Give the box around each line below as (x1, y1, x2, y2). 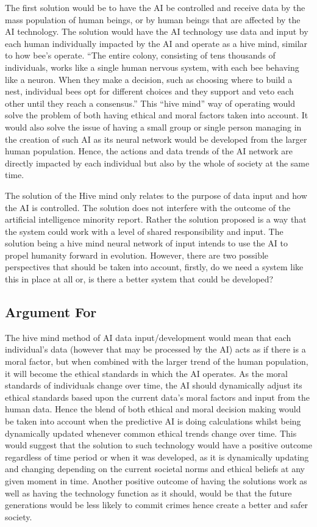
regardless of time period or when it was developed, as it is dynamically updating (5, 450, 309, 463)
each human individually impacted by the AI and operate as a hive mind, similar (5, 37, 308, 49)
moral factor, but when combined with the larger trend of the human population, (5, 355, 308, 368)
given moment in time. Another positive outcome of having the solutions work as (5, 474, 307, 487)
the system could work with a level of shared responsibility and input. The (5, 224, 283, 237)
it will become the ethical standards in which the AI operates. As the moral (5, 367, 288, 379)
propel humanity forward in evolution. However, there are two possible (5, 248, 269, 261)
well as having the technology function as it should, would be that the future (5, 486, 292, 499)
